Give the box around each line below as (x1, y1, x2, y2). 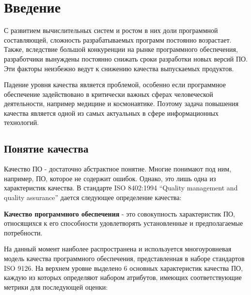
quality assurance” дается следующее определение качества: (4, 192, 182, 202)
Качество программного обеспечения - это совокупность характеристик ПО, (4, 208, 235, 218)
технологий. (4, 117, 39, 127)
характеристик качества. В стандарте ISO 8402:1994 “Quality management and (4, 183, 238, 193)
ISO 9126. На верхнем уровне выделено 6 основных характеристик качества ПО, (4, 263, 243, 273)
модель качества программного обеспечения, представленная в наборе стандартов (4, 253, 245, 264)
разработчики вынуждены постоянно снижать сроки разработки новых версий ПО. (4, 53, 248, 63)
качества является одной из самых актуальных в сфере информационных (4, 108, 219, 118)
